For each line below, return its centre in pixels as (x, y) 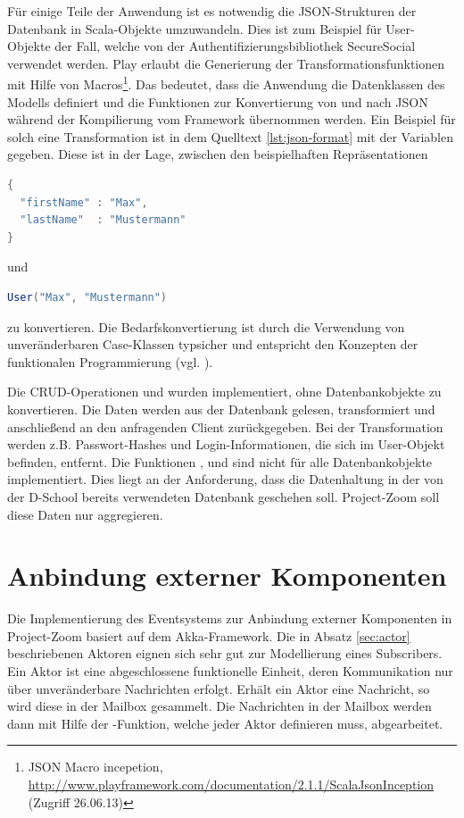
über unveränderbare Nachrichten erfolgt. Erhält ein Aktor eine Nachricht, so (219, 688)
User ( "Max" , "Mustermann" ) (87, 297)
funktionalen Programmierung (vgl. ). (110, 361)
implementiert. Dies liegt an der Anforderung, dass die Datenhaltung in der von (225, 479)
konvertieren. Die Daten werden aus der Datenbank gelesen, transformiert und (221, 409)
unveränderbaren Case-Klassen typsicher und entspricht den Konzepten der (213, 344)
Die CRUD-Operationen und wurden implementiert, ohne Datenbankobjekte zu (224, 392)
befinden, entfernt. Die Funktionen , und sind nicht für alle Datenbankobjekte (220, 461)
